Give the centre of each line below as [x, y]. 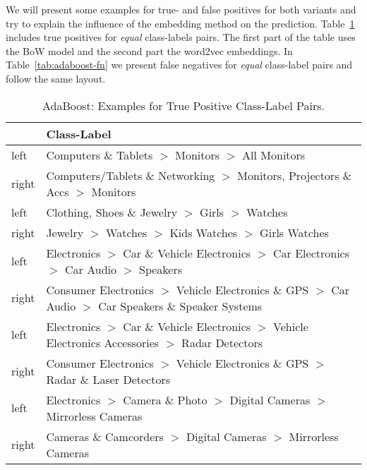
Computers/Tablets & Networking [131, 175]
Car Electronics [311, 253]
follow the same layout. [56, 78]
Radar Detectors [222, 342]
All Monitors [274, 155]
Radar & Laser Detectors [108, 379]
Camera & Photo [165, 399]
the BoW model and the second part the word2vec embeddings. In [149, 50]
